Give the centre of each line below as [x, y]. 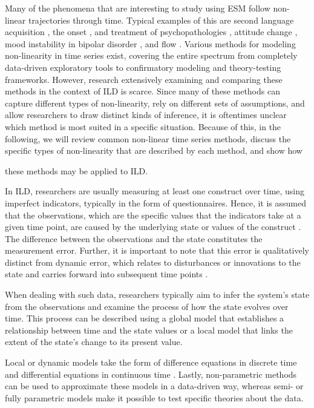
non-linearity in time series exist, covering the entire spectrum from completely [151, 55]
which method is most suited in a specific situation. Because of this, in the [143, 126]
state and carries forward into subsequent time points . [106, 274]
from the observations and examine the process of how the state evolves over [147, 306]
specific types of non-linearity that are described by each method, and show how [154, 150]
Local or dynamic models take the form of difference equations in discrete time [151, 362]
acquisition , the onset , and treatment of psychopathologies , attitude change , [151, 32]
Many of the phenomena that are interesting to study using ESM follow [138, 8]
